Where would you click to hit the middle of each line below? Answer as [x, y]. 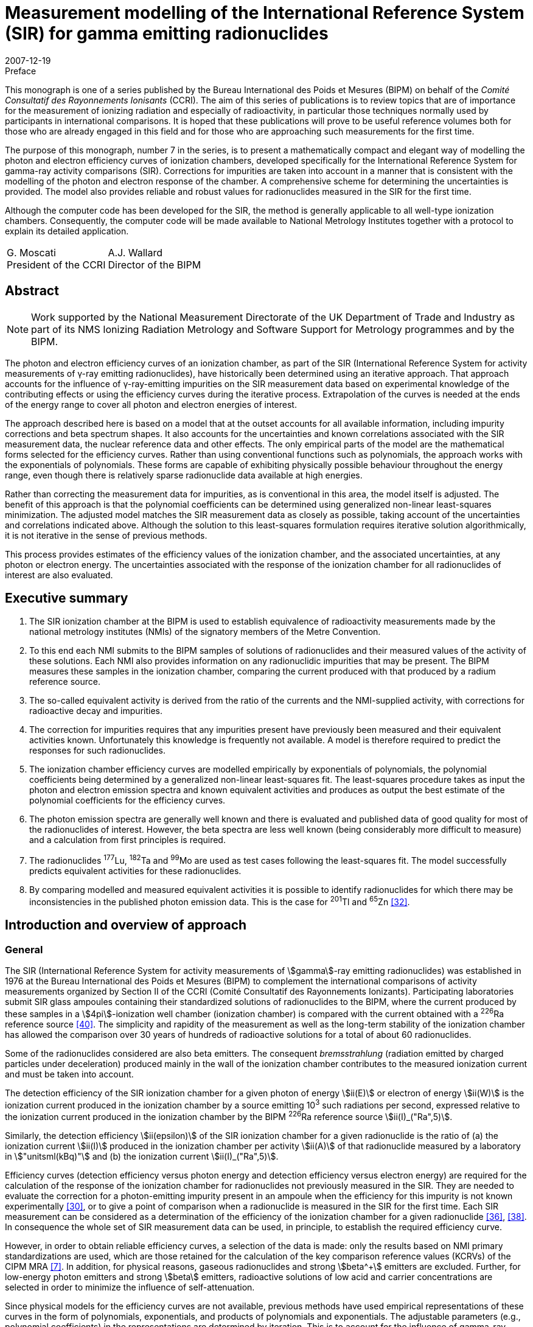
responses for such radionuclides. [97, 751]
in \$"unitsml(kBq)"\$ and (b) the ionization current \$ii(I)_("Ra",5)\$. [142, 1156]
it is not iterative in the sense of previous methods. [106, 535]
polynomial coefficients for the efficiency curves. [127, 800]
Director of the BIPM [155, 264]
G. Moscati [31, 252]
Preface [21, 71]
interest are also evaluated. [59, 575]
